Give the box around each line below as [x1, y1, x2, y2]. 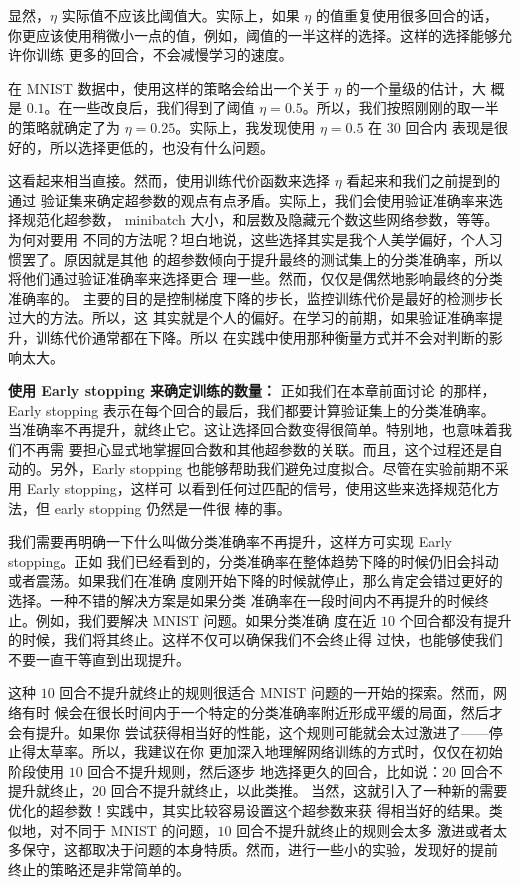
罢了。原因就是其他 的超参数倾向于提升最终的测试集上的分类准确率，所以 [21, 248, 503, 269]
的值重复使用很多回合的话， [315, 5, 498, 25]
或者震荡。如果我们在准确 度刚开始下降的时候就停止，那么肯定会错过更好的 [8, 570, 503, 591]
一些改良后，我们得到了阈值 [72, 97, 255, 118]
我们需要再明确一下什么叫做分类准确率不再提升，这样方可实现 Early [8, 531, 452, 552]
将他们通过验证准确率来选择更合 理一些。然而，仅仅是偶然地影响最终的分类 [8, 268, 503, 289]
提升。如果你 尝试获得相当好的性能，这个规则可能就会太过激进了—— [35, 721, 489, 742]
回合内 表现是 [405, 116, 495, 137]
